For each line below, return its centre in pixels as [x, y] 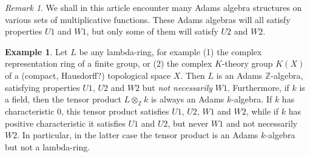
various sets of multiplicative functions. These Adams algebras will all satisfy [148, 19]
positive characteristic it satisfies [65, 123]
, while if [262, 111]
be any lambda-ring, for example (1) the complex [170, 51]
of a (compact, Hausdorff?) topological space [88, 75]
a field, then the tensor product [63, 99]
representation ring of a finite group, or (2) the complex [109, 63]
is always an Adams [187, 99]
